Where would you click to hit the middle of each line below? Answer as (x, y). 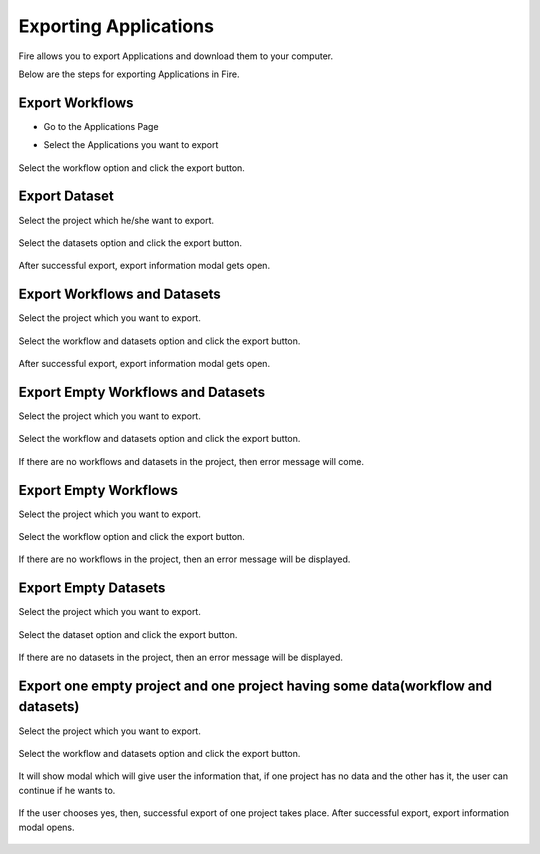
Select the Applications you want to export (131, 145)
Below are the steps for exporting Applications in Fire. (129, 74)
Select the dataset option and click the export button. (128, 634)
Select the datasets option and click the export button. (130, 242)
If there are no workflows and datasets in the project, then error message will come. (191, 461)
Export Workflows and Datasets (119, 294)
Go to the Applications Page (101, 126)
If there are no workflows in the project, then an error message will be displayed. (184, 559)
